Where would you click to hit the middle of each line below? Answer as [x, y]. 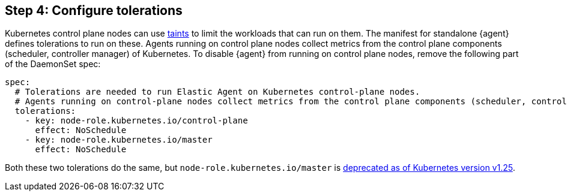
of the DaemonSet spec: [53, 64]
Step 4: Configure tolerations [94, 10]
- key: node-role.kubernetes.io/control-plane [136, 121]
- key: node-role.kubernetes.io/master [119, 140]
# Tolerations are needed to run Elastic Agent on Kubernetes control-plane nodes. [217, 92]
